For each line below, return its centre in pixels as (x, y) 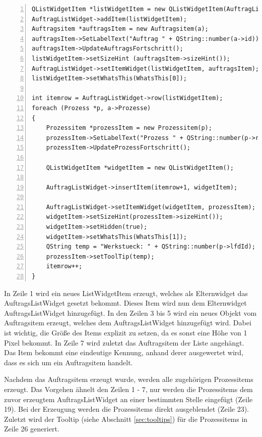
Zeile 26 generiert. (32, 429)
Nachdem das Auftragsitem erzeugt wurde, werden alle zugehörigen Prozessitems (129, 379)
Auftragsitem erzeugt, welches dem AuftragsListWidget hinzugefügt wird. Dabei (128, 323)
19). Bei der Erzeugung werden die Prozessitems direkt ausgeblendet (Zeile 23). (126, 409)
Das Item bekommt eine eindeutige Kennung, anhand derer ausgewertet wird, (124, 352)
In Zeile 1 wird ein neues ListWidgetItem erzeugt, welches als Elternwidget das (126, 293)
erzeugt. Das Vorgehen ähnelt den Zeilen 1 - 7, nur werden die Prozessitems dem (128, 389)
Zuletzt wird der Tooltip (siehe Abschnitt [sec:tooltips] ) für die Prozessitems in (126, 419)
